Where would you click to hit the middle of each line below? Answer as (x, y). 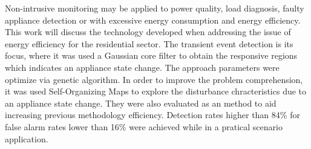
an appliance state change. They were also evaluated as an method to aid (141, 103)
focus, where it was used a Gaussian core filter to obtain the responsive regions (151, 55)
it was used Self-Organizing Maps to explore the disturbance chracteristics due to (156, 91)
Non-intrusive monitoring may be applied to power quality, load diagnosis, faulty (155, 8)
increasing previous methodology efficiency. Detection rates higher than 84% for (152, 115)
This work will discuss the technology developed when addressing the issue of (148, 32)
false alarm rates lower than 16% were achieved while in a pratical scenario (144, 126)
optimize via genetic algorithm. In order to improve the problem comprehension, (154, 79)
